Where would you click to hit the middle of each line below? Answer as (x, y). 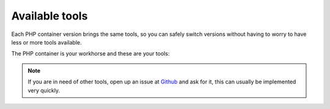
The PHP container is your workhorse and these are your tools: (90, 54)
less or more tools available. (46, 42)
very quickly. (44, 90)
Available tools (50, 16)
